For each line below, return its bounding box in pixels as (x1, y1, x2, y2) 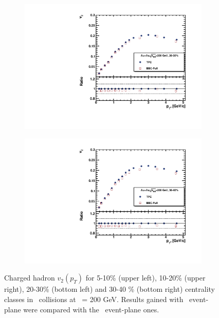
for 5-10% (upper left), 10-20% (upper (85, 272, 206, 283)
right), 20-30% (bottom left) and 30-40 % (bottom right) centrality (4, 284, 215, 294)
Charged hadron (4, 272, 55, 283)
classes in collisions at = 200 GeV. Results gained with (4, 294, 184, 304)
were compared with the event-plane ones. (23, 304, 159, 314)
